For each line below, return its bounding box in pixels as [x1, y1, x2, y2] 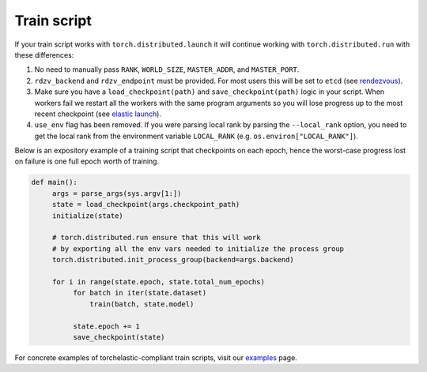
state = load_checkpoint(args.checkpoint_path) [51, 200, 240, 209]
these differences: [14, 50, 74, 59]
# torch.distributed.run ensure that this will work [51, 233, 261, 242]
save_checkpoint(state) [72, 333, 165, 341]
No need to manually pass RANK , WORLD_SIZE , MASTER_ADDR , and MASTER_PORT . [34, 65, 300, 74]
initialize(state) [51, 211, 124, 220]
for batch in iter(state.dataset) [72, 288, 207, 298]
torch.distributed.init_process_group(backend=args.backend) [51, 255, 294, 265]
